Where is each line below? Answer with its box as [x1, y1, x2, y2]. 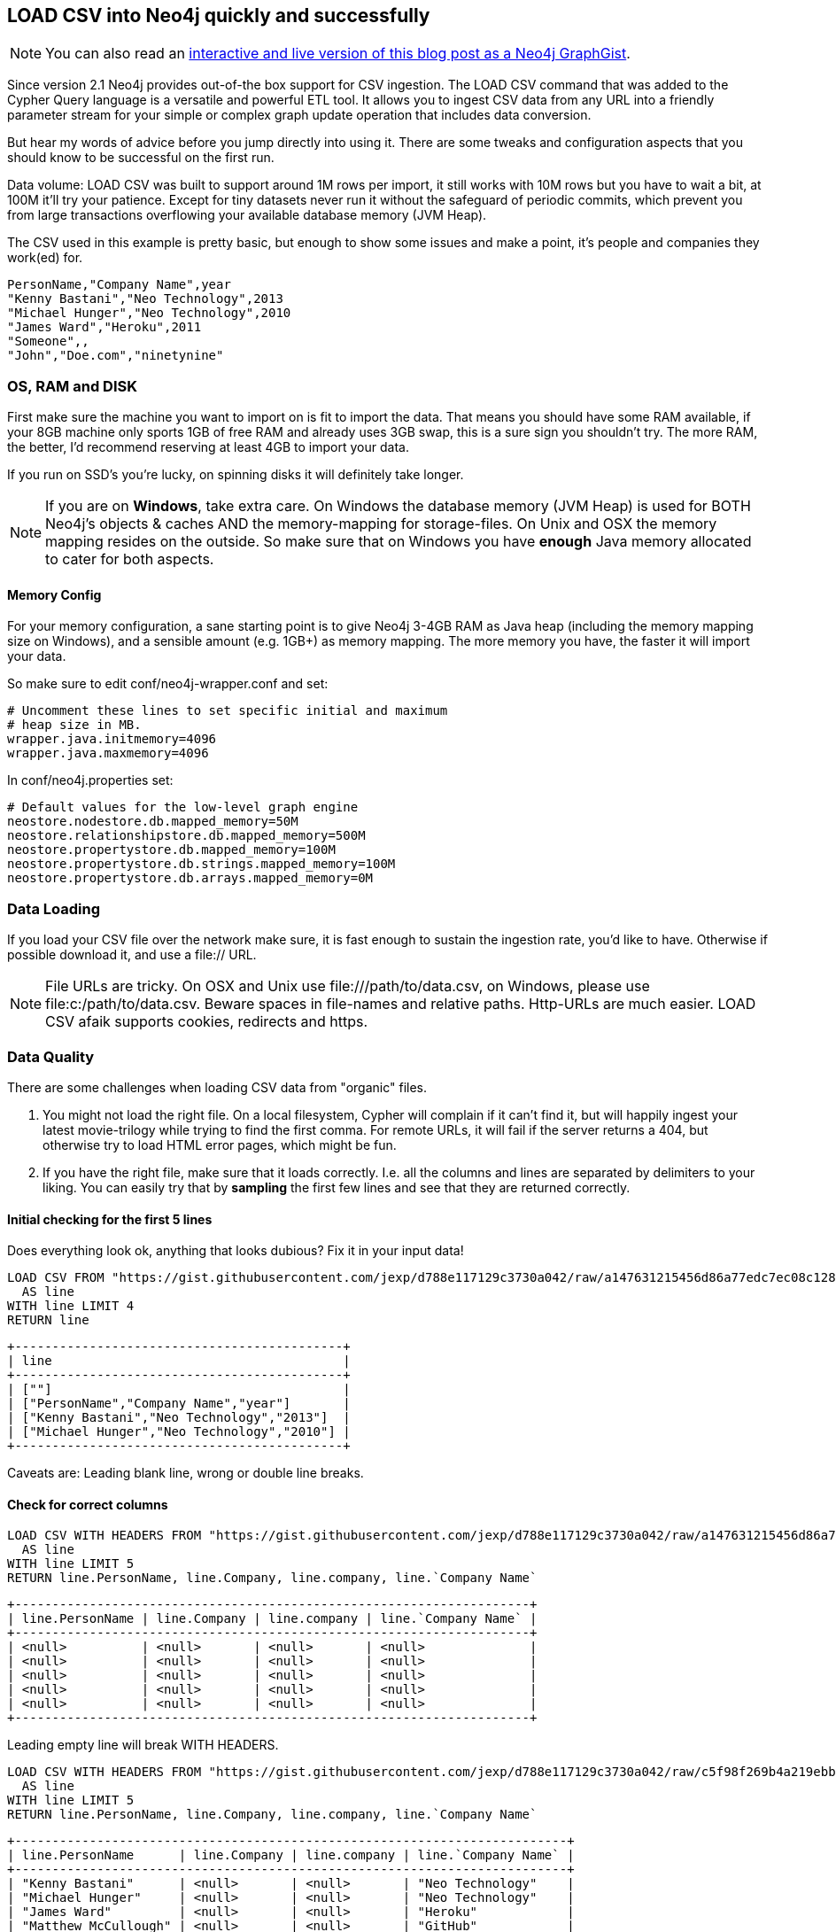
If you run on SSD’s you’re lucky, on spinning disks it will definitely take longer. [7, 467, 464, 483]
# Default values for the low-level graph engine [7, 800, 359, 815]
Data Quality [7, 1047, 95, 1066]
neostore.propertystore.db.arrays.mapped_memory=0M [7, 871, 374, 886]
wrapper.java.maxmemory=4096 [7, 746, 209, 761]
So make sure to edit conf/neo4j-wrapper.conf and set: [7, 676, 329, 692]
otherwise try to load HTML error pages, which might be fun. [43, 1137, 397, 1152]
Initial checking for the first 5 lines [7, 1211, 213, 1227]
